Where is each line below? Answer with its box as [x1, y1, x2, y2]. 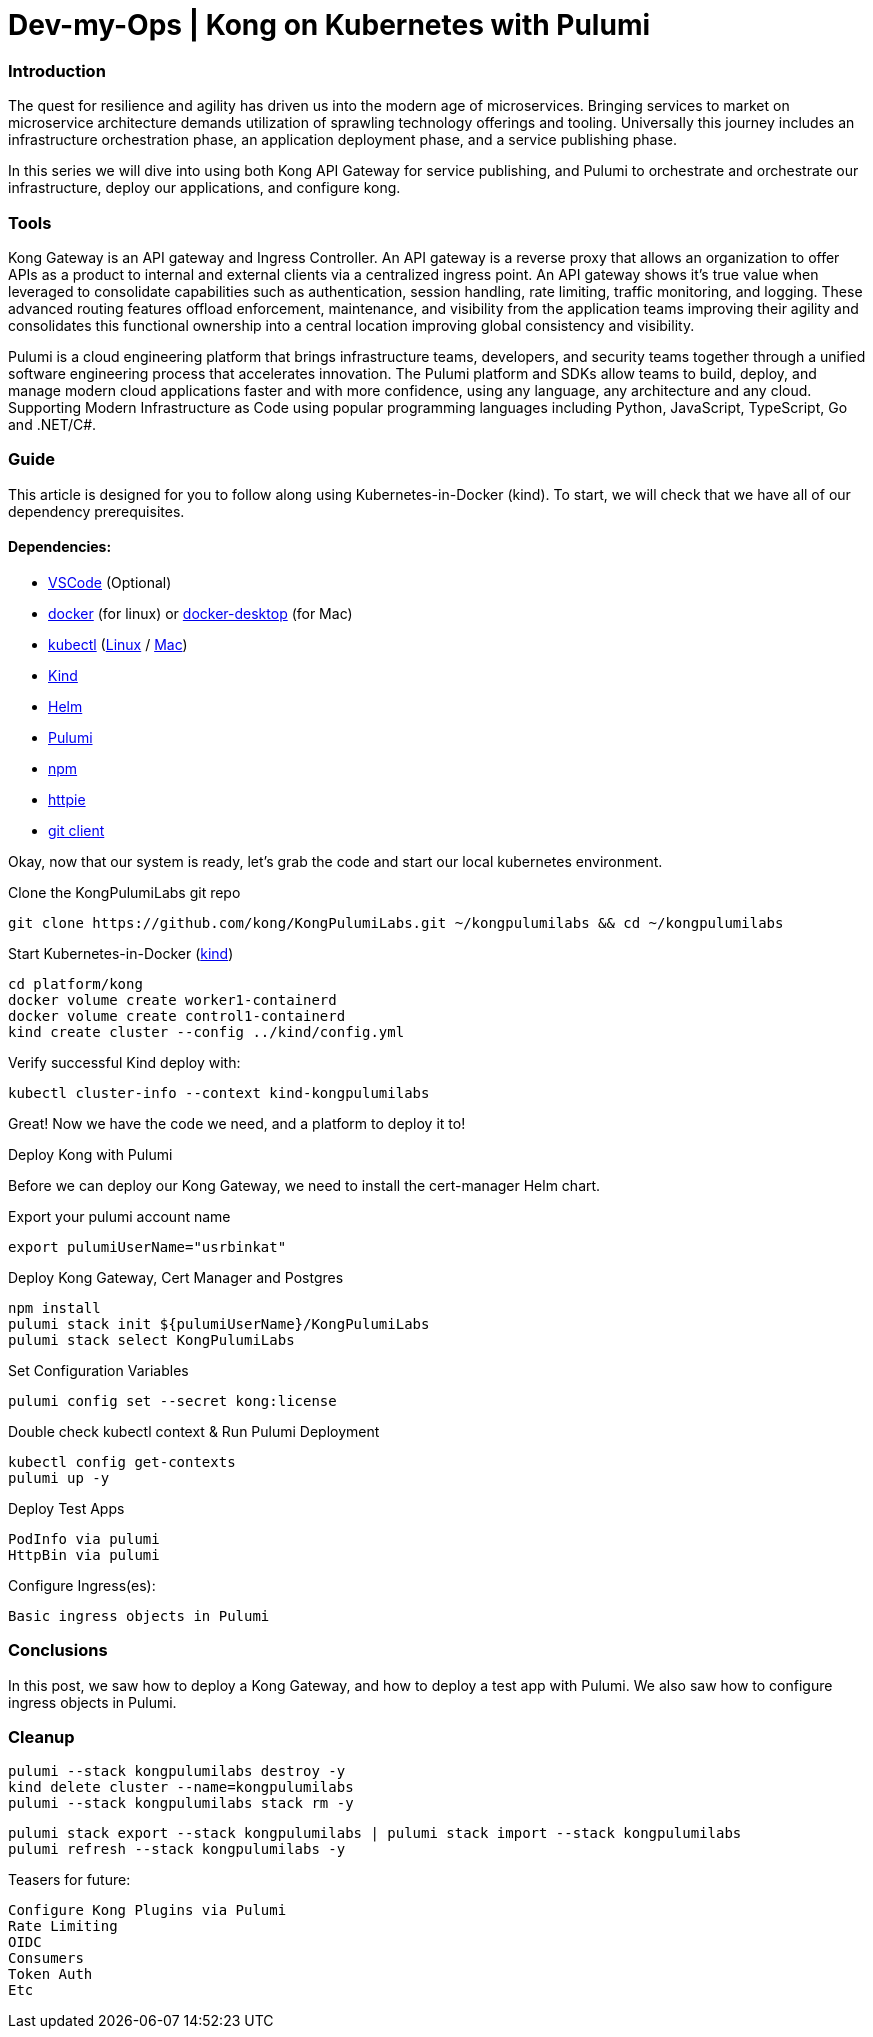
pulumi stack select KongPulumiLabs [8, 1331, 295, 1348]
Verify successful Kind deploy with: [8, 1053, 241, 1071]
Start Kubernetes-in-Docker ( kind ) [8, 944, 234, 962]
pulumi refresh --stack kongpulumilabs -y [8, 1841, 346, 1858]
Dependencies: [8, 538, 112, 556]
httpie [48, 790, 86, 808]
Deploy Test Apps [8, 1499, 125, 1517]
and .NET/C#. [8, 415, 97, 433]
